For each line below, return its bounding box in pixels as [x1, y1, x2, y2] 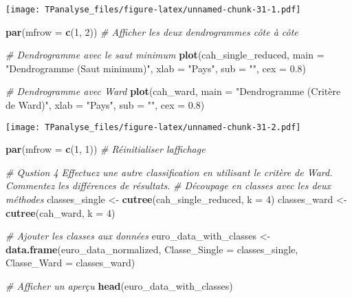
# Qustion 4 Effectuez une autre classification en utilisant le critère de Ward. [5, 164, 333, 179]
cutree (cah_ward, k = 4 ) [5, 205, 115, 220]
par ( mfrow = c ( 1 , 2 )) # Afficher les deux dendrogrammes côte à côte [5, 24, 298, 39]
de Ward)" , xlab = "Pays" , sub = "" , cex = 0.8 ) [5, 98, 205, 112]
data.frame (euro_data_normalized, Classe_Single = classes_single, [5, 242, 298, 256]
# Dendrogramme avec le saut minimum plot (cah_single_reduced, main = [5, 47, 324, 62]
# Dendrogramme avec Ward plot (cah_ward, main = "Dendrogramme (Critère [5, 84, 341, 98]
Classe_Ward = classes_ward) [5, 255, 135, 270]
